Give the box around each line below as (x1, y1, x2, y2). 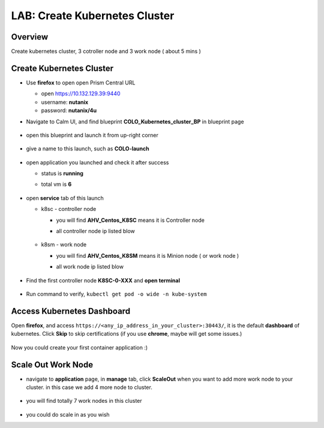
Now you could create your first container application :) (11, 343, 148, 351)
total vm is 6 (41, 180, 72, 188)
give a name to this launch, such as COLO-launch (26, 145, 149, 152)
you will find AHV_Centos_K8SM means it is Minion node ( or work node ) (56, 252, 239, 259)
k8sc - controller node (41, 206, 97, 213)
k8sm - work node (41, 241, 87, 248)
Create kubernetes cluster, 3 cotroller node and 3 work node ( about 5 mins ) (11, 48, 201, 55)
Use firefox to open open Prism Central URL (26, 79, 136, 86)
